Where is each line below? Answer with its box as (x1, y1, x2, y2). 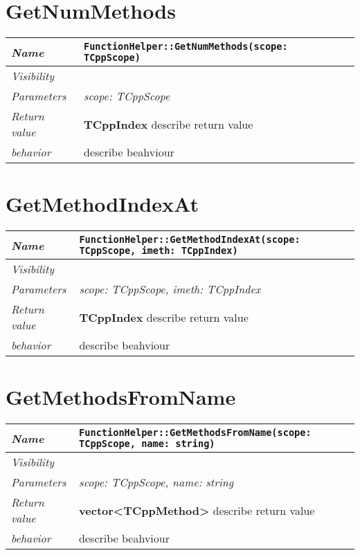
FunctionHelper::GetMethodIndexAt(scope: (79, 234, 300, 246)
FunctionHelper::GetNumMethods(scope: (83, 41, 288, 53)
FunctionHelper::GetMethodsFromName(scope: (79, 427, 312, 439)
